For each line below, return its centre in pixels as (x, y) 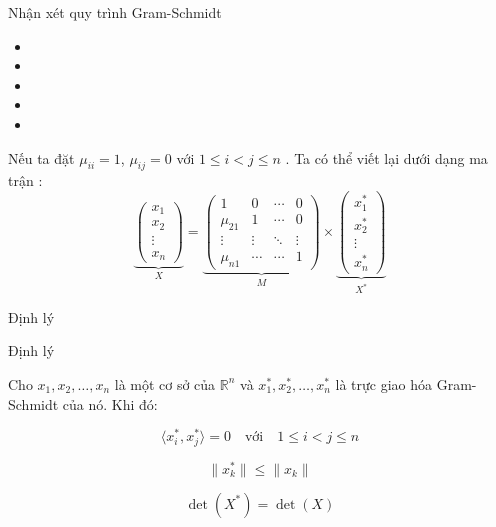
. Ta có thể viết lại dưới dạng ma (386, 157)
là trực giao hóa (384, 383)
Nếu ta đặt (41, 157)
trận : (25, 180)
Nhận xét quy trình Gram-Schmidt (115, 12)
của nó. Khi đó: (110, 403)
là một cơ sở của (165, 383)
